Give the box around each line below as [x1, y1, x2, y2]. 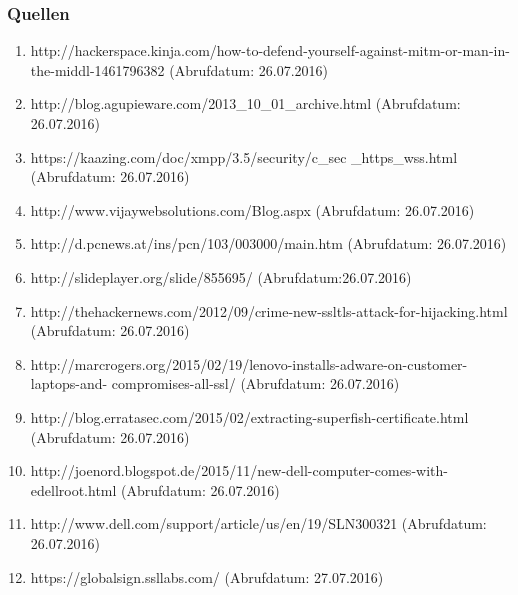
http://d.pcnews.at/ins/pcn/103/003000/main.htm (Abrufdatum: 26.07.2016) [30, 233, 507, 254]
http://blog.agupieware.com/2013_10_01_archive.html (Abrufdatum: [30, 93, 461, 114]
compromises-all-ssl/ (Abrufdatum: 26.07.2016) [111, 373, 400, 394]
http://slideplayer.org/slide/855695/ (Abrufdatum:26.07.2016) [30, 266, 412, 287]
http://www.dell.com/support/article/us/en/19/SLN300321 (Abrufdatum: [30, 513, 487, 534]
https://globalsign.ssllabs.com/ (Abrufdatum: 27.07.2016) [30, 566, 384, 587]
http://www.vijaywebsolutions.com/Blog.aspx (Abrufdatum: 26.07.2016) [30, 199, 475, 220]
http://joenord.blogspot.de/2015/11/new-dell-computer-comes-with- [30, 460, 448, 481]
